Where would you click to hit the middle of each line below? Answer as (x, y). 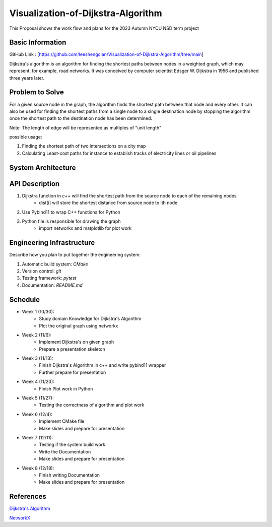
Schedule (25, 300)
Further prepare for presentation (73, 372)
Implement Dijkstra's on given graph (77, 342)
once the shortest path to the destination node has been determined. (81, 118)
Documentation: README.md (52, 285)
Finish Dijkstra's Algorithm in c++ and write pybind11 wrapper (103, 365)
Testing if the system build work (72, 445)
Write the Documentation (65, 451)
